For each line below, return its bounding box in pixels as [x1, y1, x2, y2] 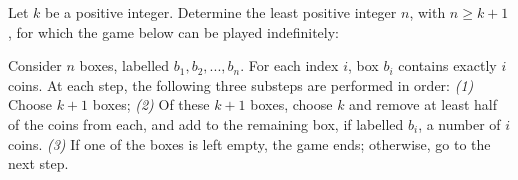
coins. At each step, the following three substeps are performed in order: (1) [8, 74, 474, 95]
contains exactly [398, 55, 497, 76]
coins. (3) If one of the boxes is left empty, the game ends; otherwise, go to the [8, 133, 491, 154]
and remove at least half [349, 94, 497, 115]
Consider [8, 55, 62, 76]
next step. [8, 153, 69, 174]
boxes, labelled [79, 55, 170, 76]
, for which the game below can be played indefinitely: [8, 21, 339, 42]
